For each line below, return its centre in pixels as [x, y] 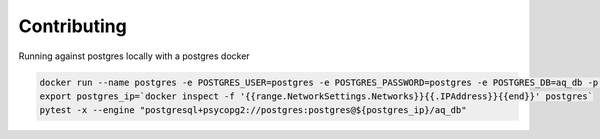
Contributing [72, 26]
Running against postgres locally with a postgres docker [134, 56]
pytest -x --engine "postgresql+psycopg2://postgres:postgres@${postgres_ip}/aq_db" [253, 110]
